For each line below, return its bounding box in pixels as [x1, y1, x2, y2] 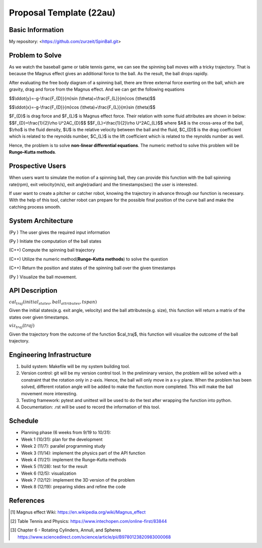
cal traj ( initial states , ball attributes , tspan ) [9, 299, 97, 306]
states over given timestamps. [9, 314, 69, 320]
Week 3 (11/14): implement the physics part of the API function [21, 450, 146, 456]
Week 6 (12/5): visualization [21, 470, 77, 476]
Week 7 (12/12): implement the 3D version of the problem [21, 477, 135, 483]
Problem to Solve [9, 51, 62, 59]
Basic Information [9, 26, 64, 34]
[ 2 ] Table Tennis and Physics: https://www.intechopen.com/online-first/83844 [10, 518, 167, 524]
